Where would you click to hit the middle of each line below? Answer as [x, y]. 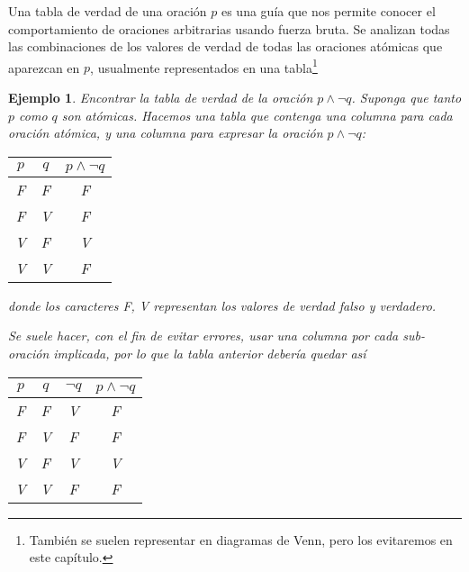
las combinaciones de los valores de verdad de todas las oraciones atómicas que [225, 46]
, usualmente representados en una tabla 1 [204, 66]
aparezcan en [44, 67]
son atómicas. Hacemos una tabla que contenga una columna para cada [257, 115]
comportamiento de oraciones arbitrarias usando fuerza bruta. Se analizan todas [229, 28]
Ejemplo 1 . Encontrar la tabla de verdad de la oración [161, 98]
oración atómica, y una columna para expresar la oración [166, 133]
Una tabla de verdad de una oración [108, 11]
